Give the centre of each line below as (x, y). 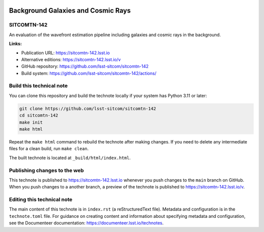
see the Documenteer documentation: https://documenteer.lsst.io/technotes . (86, 223)
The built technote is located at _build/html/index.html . (70, 158)
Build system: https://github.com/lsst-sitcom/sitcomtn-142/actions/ (89, 73)
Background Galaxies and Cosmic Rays (70, 11)
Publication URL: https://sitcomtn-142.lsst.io (66, 53)
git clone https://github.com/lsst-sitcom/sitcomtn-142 (88, 108)
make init (31, 122)
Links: (15, 44)
